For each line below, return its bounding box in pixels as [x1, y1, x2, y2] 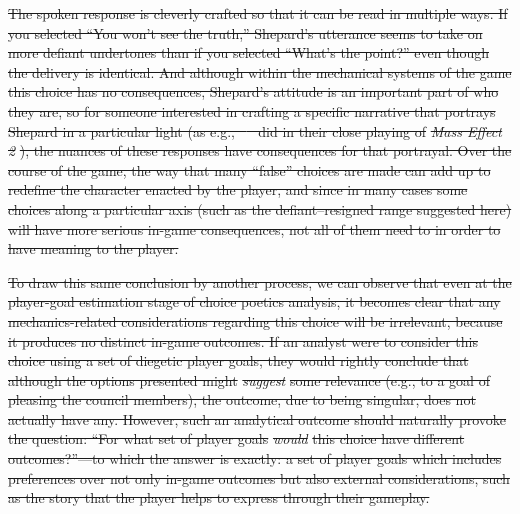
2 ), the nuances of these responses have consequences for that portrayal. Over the [8, 140, 512, 161]
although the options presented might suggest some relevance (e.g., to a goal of [8, 369, 490, 390]
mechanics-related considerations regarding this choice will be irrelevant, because [8, 310, 503, 331]
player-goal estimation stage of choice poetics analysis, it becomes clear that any [8, 291, 501, 312]
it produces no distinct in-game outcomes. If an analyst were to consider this [8, 330, 478, 351]
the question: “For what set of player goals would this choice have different [8, 428, 465, 449]
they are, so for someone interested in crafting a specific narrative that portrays [8, 100, 496, 121]
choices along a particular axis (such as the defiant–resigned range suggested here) [8, 198, 512, 219]
